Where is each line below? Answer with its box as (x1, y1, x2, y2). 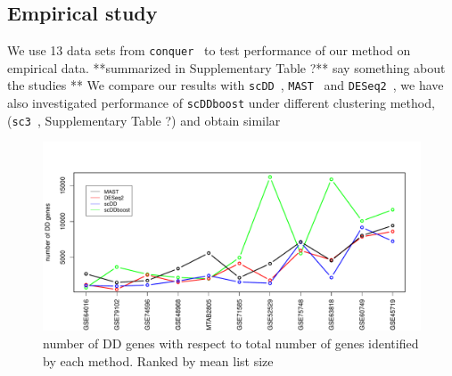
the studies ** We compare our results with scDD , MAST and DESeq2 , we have (7, 76, 444, 94)
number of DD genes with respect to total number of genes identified (43, 334, 419, 353)
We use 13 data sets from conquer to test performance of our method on (7, 41, 411, 60)
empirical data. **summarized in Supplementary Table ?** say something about (7, 58, 446, 77)
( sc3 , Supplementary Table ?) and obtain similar (7, 110, 281, 129)
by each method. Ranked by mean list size (43, 351, 274, 370)
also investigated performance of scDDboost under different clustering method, (7, 94, 435, 112)
